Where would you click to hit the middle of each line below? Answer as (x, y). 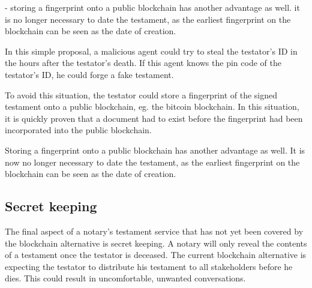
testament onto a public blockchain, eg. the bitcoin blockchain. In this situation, (152, 106)
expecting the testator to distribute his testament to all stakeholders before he (149, 266)
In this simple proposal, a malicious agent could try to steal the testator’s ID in (151, 51)
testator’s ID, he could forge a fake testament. (89, 74)
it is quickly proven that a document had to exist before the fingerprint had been (154, 118)
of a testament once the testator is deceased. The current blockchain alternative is (156, 255)
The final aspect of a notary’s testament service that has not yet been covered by (154, 231)
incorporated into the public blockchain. (78, 130)
